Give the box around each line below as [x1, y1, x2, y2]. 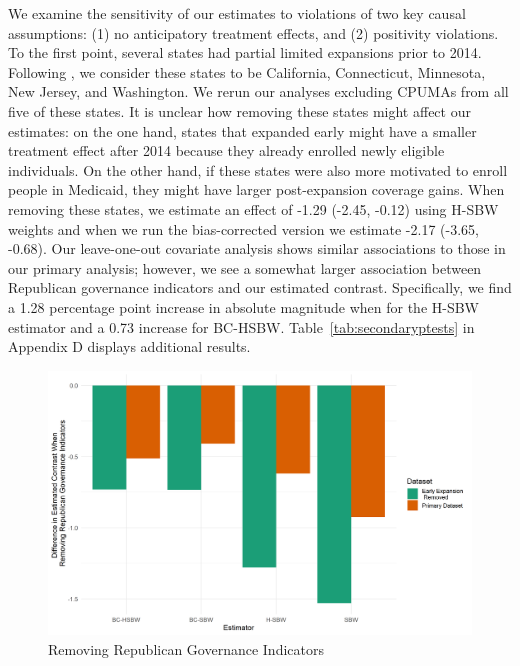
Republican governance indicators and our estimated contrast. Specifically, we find [8, 277, 512, 298]
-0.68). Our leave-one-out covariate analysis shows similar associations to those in [8, 238, 506, 259]
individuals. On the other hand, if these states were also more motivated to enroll [8, 159, 508, 180]
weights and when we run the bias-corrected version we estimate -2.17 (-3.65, [8, 218, 479, 239]
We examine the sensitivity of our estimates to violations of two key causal [8, 3, 466, 23]
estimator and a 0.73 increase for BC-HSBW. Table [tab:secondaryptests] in [8, 316, 475, 337]
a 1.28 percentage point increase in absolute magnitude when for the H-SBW [8, 296, 480, 317]
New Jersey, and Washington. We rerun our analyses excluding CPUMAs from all [8, 81, 509, 102]
